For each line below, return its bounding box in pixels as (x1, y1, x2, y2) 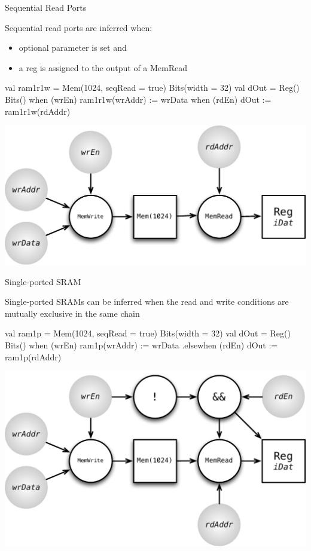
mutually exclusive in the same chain (5, 307, 140, 319)
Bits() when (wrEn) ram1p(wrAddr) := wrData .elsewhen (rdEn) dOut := (5, 338, 278, 351)
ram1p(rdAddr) (5, 350, 62, 363)
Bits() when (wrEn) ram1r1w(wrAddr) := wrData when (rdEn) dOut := (5, 93, 272, 105)
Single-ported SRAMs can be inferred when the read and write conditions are (5, 295, 289, 308)
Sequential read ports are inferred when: (5, 21, 153, 33)
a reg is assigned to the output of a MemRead (19, 61, 188, 74)
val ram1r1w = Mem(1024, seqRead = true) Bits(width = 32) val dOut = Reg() (5, 81, 300, 94)
